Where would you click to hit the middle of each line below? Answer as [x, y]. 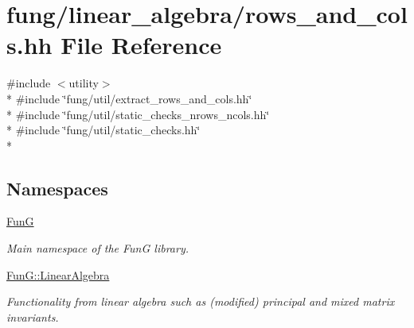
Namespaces [57, 188]
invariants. [33, 316]
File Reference [141, 45]
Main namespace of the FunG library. [98, 248]
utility [84, 83]
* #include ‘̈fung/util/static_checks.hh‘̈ [103, 130]
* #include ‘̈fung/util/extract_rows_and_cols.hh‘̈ [129, 98]
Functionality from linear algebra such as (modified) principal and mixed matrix [201, 301]
